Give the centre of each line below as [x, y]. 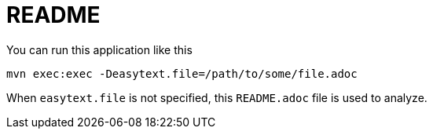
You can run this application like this [99, 49]
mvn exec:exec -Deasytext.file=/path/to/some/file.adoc [182, 73]
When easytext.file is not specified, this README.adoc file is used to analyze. [217, 97]
